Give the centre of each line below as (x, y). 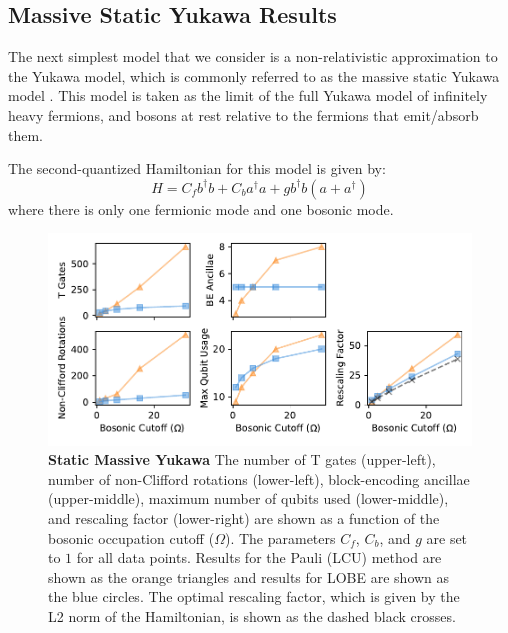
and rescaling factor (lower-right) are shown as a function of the (244, 517)
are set (447, 537)
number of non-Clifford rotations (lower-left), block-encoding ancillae (259, 478)
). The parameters (280, 537)
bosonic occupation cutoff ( (131, 537)
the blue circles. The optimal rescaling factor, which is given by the (254, 596)
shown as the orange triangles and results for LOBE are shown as (249, 576)
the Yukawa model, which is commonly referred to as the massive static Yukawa (254, 75)
